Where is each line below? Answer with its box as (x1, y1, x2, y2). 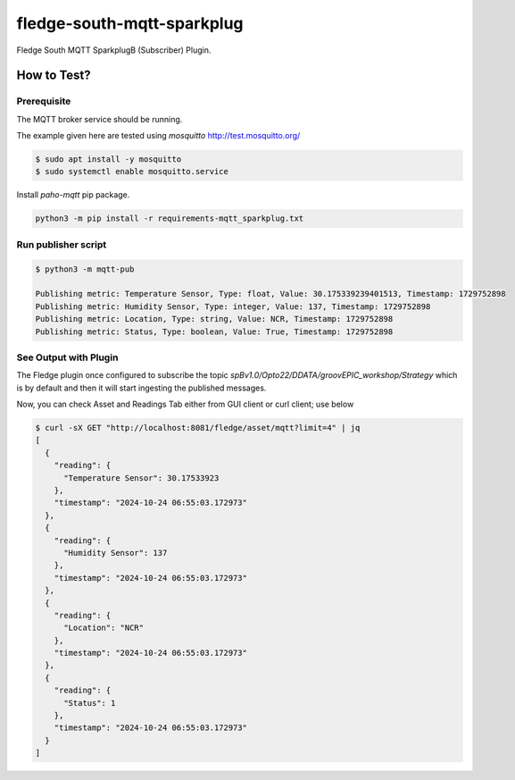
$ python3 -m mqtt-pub (35, 264, 135, 274)
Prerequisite (16, 95, 71, 107)
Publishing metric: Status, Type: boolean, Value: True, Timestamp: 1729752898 (35, 326, 394, 337)
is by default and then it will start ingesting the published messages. (16, 382, 267, 393)
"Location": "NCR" (63, 623, 145, 633)
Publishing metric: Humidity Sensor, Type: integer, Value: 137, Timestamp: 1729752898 (35, 301, 431, 312)
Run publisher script (16, 238, 107, 250)
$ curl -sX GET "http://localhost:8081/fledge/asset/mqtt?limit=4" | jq (35, 423, 361, 433)
